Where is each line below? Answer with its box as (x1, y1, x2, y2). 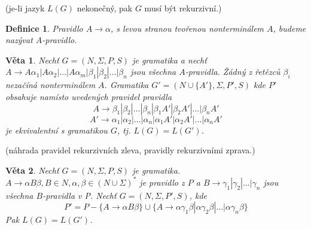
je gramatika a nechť (132, 53, 207, 66)
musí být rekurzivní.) (144, 2, 222, 14)
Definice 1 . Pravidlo (5, 22, 83, 34)
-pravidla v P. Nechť (42, 189, 117, 201)
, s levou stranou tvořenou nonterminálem (111, 22, 264, 34)
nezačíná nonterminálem (5, 78, 96, 91)
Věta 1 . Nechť (5, 53, 59, 66)
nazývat (5, 34, 33, 46)
